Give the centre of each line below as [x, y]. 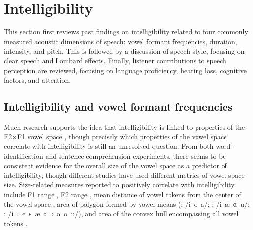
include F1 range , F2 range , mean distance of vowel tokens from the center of [123, 194]
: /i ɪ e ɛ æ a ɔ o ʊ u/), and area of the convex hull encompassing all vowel [121, 214]
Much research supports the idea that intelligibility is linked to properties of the [125, 127]
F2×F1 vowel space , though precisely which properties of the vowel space [115, 136]
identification [24, 156]
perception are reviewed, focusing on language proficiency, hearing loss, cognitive [125, 70]
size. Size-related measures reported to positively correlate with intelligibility [119, 185]
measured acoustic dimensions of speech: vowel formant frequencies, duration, [121, 41]
